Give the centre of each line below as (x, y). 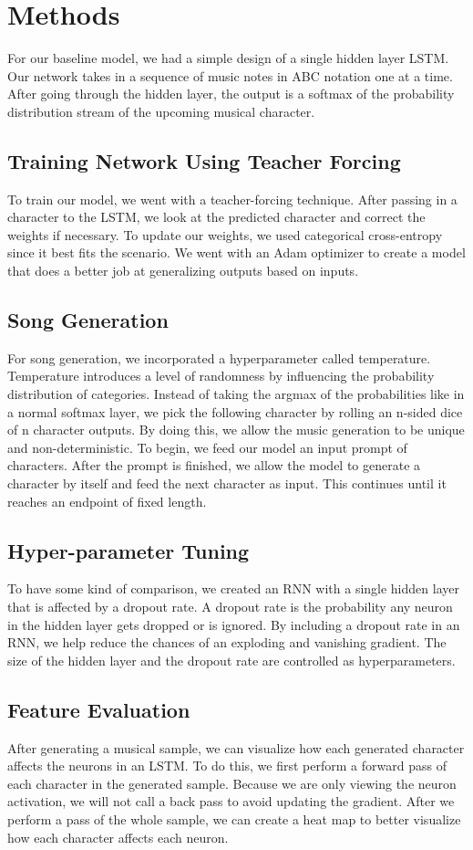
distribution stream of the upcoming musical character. (161, 111)
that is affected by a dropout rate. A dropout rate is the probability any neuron (230, 607)
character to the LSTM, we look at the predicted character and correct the (216, 217)
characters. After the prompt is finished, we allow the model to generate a (214, 465)
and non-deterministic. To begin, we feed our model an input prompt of (207, 447)
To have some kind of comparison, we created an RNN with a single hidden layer (233, 588)
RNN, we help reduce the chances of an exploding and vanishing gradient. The (227, 642)
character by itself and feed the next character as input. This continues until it (227, 483)
